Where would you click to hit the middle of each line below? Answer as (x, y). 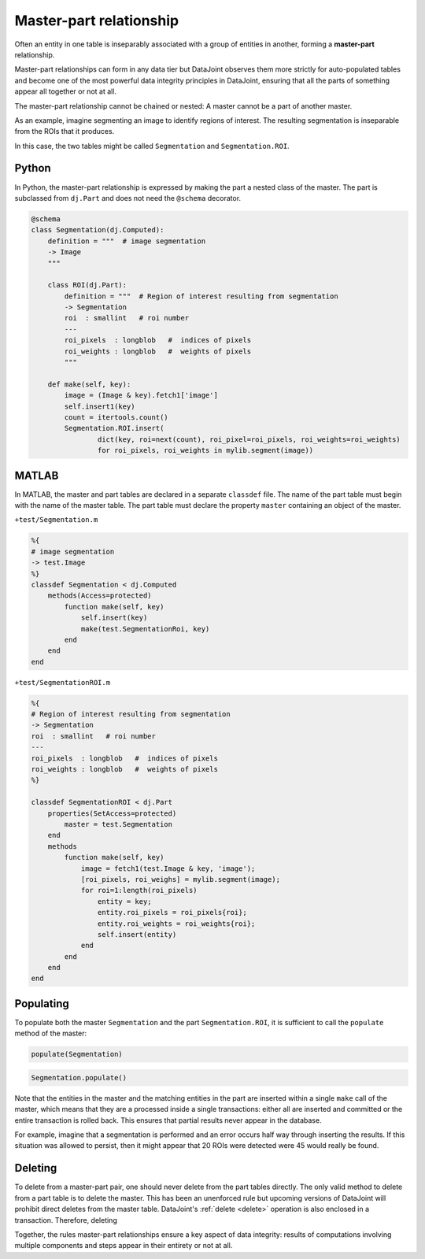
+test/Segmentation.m (56, 520)
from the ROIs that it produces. (65, 131)
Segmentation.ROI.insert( (114, 428)
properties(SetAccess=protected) (112, 813)
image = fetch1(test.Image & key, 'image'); (168, 868)
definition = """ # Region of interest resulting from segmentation (201, 296)
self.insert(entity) (137, 934)
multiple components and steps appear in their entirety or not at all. (124, 1246)
